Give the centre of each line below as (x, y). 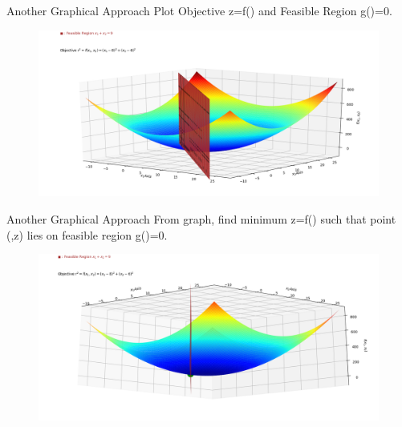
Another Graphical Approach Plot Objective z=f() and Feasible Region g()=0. (199, 10)
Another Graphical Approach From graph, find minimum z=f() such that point (201, 219)
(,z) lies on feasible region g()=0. (87, 234)
